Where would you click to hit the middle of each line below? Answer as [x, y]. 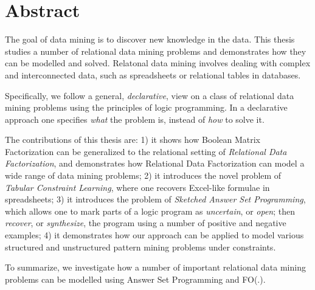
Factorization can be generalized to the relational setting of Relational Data [146, 151]
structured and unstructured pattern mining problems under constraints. [140, 247]
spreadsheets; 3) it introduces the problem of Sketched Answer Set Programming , [155, 199]
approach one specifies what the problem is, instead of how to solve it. [135, 119]
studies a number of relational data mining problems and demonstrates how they [156, 51]
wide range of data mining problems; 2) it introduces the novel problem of [143, 175]
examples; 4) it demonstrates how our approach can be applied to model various [154, 235]
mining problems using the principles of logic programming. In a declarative [146, 107]
